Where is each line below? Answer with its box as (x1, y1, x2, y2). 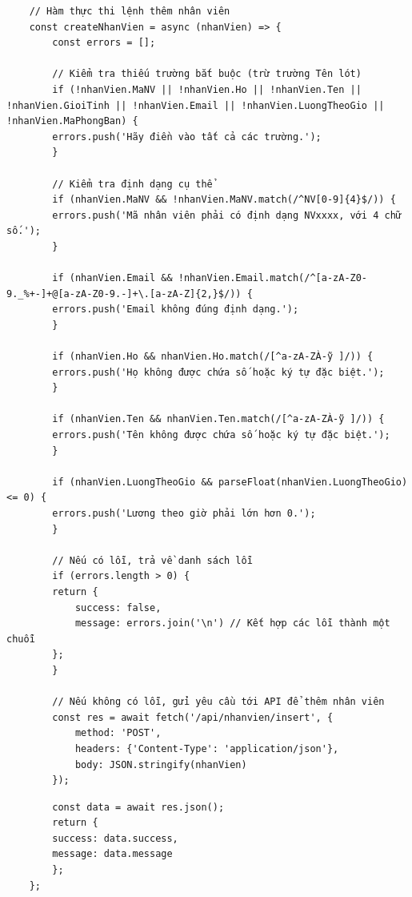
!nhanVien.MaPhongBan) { (6, 115, 138, 127)
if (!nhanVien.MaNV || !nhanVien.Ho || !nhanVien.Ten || (52, 83, 362, 95)
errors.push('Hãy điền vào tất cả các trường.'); (52, 131, 322, 143)
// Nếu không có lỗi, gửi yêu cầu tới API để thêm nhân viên (52, 696, 385, 708)
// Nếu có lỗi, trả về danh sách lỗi (52, 554, 253, 566)
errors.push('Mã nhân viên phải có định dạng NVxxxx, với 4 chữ (52, 209, 402, 221)
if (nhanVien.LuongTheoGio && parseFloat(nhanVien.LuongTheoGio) (52, 476, 408, 488)
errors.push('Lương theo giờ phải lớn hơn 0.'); (52, 508, 316, 519)
